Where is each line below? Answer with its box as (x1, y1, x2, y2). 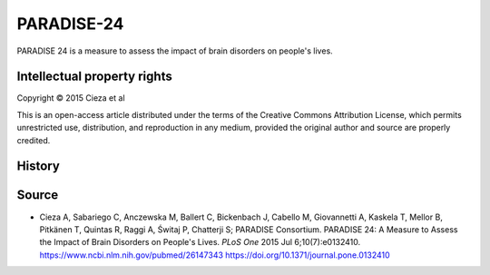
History (16, 159, 61, 174)
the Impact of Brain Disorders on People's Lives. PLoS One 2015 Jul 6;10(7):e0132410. (39, 237, 361, 248)
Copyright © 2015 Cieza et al (16, 93, 126, 103)
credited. (16, 134, 51, 145)
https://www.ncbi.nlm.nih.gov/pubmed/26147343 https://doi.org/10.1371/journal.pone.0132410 (39, 250, 390, 260)
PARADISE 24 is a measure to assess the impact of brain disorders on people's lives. (16, 45, 333, 56)
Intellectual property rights (16, 69, 172, 84)
